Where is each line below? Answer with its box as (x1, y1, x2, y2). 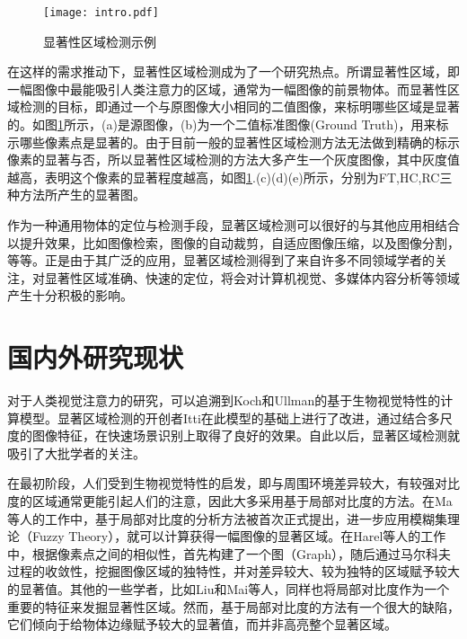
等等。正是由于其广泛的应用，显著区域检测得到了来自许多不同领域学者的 (7, 251, 435, 270)
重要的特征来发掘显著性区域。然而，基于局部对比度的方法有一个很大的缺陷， (7, 597, 460, 616)
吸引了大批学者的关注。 (7, 443, 145, 462)
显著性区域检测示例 (43, 31, 156, 50)
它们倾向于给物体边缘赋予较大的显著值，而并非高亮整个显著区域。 (7, 615, 397, 634)
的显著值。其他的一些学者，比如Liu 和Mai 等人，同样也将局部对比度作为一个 (7, 580, 450, 599)
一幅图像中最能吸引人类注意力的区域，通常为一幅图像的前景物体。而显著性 (7, 79, 447, 98)
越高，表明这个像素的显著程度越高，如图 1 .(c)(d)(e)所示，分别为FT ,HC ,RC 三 (7, 167, 453, 186)
